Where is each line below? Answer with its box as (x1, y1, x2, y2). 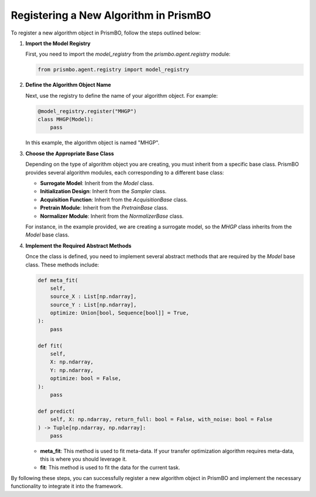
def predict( (37, 407, 75, 414)
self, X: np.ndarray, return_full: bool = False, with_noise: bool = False (50, 416, 273, 423)
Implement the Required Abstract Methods (25, 242, 132, 249)
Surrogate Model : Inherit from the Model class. (40, 180, 154, 187)
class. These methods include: (25, 261, 99, 268)
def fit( (37, 342, 63, 349)
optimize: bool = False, (50, 375, 122, 382)
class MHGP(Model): (37, 116, 94, 123)
